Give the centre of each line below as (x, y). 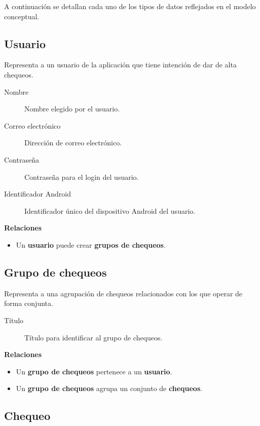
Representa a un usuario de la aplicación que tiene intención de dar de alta (120, 65)
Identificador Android (38, 194)
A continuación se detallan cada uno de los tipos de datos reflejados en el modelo (130, 6)
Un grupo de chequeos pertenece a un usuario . (94, 371)
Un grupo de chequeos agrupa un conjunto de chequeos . (109, 388)
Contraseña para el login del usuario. (82, 177)
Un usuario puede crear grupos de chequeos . (91, 244)
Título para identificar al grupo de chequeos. (94, 337)
